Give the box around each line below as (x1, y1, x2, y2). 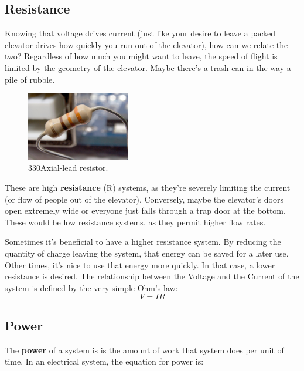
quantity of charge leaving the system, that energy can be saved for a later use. (5, 247, 289, 259)
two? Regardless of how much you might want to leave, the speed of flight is (5, 50, 278, 62)
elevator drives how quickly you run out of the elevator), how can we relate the (5, 38, 288, 50)
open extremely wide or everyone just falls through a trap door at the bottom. (5, 204, 286, 217)
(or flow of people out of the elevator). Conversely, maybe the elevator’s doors (5, 193, 284, 205)
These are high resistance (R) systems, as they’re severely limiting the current (5, 181, 291, 193)
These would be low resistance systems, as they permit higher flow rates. (5, 215, 266, 228)
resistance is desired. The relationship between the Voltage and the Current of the (5, 270, 299, 282)
